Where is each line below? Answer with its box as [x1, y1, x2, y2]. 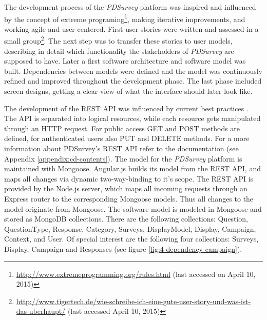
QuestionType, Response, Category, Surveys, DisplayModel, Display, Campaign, [4, 223, 256, 234]
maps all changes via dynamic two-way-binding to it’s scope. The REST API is [4, 173, 254, 184]
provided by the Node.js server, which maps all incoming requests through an [4, 183, 247, 194]
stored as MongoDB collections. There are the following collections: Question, [4, 213, 248, 224]
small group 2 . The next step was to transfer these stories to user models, [4, 34, 233, 46]
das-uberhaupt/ [16, 306, 66, 316]
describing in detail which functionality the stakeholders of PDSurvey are [4, 45, 234, 56]
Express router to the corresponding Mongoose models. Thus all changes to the [4, 193, 254, 204]
